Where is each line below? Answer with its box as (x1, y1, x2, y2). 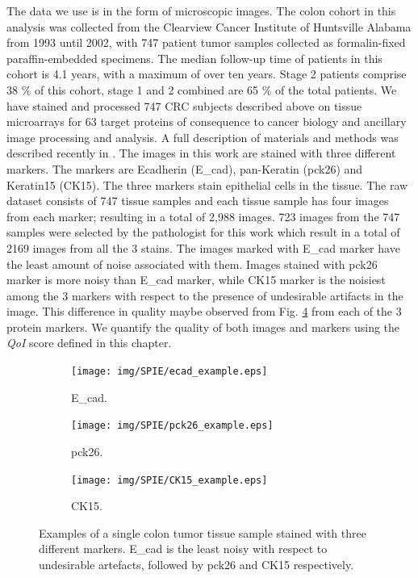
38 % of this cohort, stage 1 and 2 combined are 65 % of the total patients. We (6, 81, 397, 98)
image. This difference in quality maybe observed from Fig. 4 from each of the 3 (6, 303, 402, 320)
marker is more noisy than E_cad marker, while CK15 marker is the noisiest (6, 271, 386, 288)
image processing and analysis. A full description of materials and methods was (6, 128, 399, 145)
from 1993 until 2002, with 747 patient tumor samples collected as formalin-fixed (6, 34, 406, 51)
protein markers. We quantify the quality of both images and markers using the (6, 318, 400, 335)
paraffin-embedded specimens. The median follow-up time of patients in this (6, 49, 382, 66)
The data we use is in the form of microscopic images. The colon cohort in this (6, 2, 396, 19)
